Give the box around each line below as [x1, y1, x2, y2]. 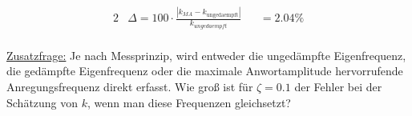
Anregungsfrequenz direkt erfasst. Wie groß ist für [6, 78, 253, 95]
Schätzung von [6, 94, 79, 110]
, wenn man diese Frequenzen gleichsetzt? [87, 94, 291, 110]
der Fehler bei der [294, 78, 382, 95]
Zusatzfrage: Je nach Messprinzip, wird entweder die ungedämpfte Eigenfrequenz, [6, 46, 406, 63]
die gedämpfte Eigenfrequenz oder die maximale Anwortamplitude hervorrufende [6, 62, 403, 79]
